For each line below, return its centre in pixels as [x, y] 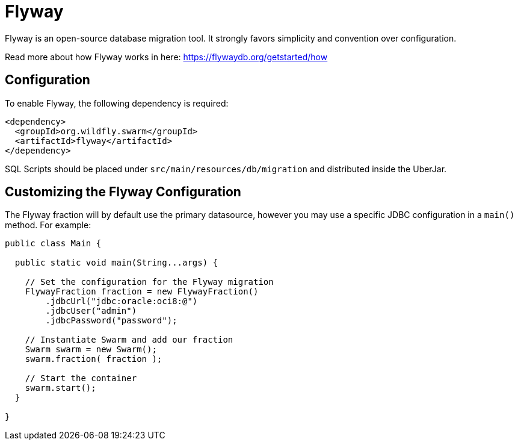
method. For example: [48, 225]
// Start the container [81, 378]
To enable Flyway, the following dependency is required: [117, 103]
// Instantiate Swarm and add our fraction [129, 340]
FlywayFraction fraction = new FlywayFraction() [142, 292]
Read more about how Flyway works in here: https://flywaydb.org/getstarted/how [166, 57]
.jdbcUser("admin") [91, 311]
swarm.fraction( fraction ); [94, 359]
